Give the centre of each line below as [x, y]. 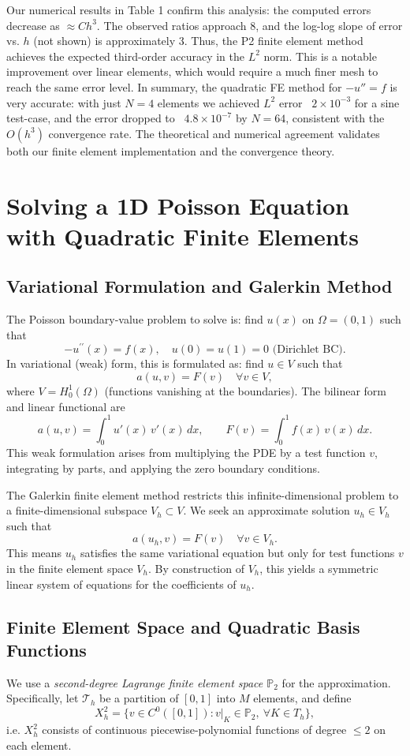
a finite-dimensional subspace [77, 510]
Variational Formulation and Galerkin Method [199, 286]
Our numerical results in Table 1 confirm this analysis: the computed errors [189, 9]
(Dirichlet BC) [307, 350]
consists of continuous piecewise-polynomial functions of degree [194, 730]
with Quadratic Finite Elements [183, 236]
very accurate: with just [64, 102]
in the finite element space [70, 569]
